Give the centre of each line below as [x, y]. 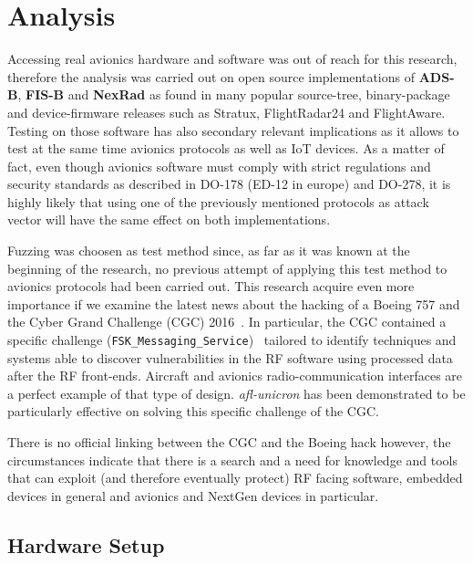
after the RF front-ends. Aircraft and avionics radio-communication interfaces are [235, 376]
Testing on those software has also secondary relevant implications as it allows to [233, 130]
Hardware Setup [86, 544]
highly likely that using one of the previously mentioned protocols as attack [218, 201]
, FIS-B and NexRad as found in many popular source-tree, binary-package [234, 94]
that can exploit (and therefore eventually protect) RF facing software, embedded [235, 478]
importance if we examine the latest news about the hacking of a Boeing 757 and [234, 303]
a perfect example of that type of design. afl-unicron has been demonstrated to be [236, 393]
